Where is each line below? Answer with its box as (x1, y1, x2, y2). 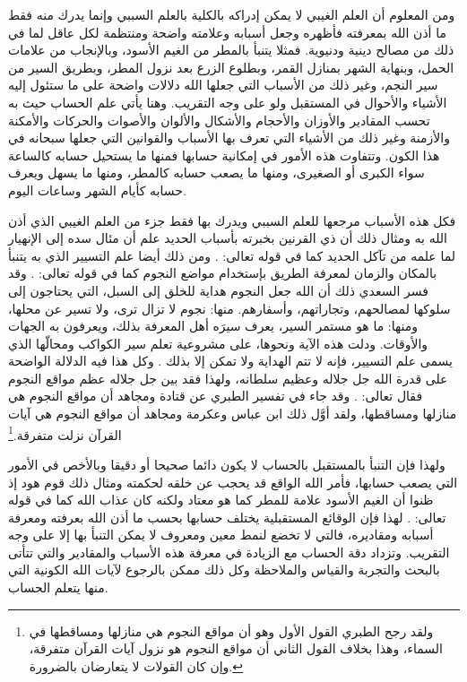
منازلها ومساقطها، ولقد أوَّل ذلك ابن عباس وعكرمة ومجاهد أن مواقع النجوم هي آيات (8, 404, 457, 423)
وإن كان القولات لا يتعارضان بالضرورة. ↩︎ (29, 656, 243, 675)
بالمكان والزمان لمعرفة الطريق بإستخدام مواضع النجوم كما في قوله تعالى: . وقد (8, 263, 437, 282)
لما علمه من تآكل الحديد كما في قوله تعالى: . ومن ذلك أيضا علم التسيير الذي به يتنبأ (8, 246, 456, 264)
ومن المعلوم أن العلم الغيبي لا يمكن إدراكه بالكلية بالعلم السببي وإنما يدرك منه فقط (8, 5, 455, 23)
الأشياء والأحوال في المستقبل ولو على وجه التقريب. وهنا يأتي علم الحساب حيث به (8, 92, 447, 111)
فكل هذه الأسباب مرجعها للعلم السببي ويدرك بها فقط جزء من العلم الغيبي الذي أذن (8, 211, 456, 229)
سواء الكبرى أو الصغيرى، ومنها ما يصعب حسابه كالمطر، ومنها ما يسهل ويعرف (8, 163, 425, 182)
